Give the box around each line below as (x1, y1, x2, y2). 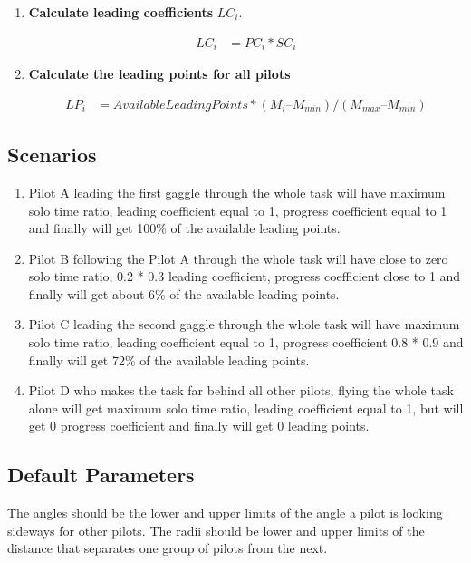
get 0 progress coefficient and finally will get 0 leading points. (28, 416, 370, 435)
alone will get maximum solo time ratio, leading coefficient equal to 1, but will (28, 398, 464, 417)
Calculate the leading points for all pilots (28, 64, 291, 83)
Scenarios (7, 141, 97, 169)
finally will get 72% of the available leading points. (28, 350, 310, 369)
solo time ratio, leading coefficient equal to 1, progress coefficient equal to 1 (28, 200, 447, 219)
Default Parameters (7, 461, 195, 489)
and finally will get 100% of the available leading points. (28, 218, 341, 238)
